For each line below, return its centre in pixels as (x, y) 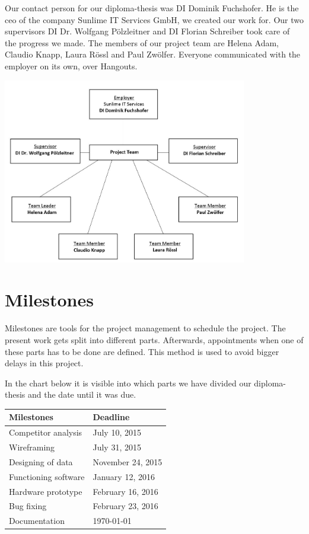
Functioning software (47, 476)
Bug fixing (28, 506)
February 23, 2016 (125, 506)
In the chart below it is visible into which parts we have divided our (128, 383)
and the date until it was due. (82, 394)
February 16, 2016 (125, 491)
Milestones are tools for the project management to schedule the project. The (145, 328)
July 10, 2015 (117, 432)
